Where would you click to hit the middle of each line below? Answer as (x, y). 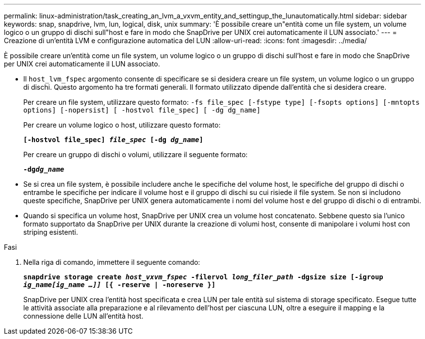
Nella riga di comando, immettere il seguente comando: (112, 262)
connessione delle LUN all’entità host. (83, 316)
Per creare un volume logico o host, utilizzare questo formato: (122, 125)
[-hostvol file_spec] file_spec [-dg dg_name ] (113, 140)
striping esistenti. (51, 232)
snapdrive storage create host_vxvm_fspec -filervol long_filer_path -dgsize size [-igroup (203, 277)
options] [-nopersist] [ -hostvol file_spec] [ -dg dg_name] (142, 110)
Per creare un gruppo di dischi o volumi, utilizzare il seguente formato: (136, 154)
